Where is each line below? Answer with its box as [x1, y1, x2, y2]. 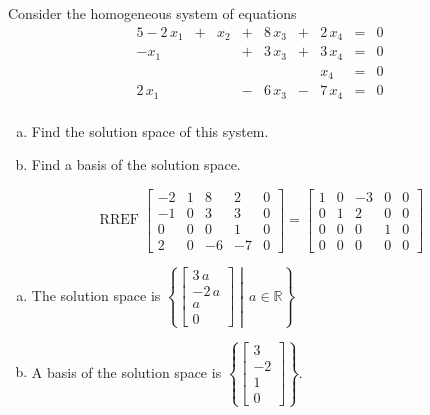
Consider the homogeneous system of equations [8, 3, 297, 23]
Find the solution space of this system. [31, 120, 269, 141]
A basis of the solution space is [31, 361, 222, 382]
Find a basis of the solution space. [31, 154, 241, 175]
